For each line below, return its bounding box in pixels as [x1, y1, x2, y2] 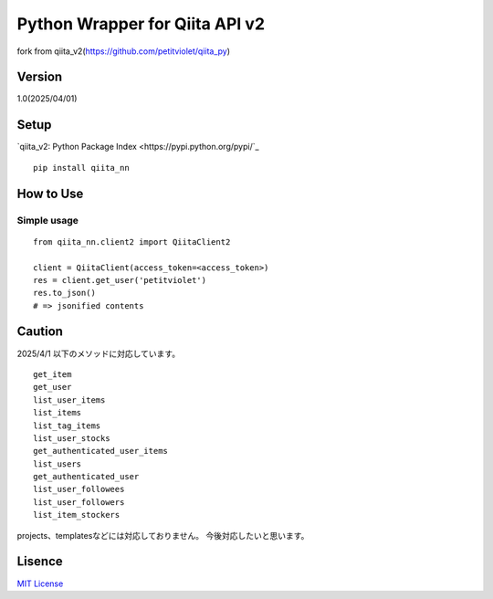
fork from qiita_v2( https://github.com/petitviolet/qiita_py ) [16, 46, 231, 57]
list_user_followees [33, 484, 125, 495]
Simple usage [16, 214, 79, 226]
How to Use [16, 185, 84, 201]
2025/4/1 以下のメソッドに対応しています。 [16, 348, 181, 359]
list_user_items [33, 394, 106, 405]
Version [16, 69, 63, 85]
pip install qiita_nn [33, 163, 130, 173]
